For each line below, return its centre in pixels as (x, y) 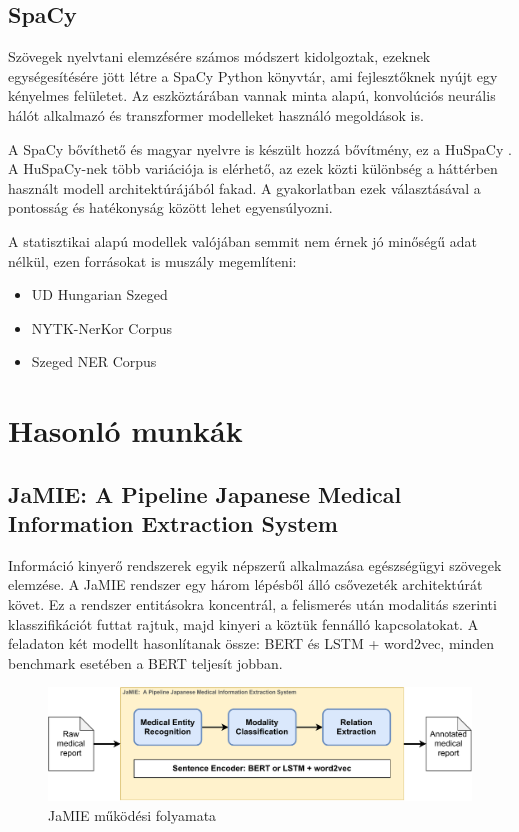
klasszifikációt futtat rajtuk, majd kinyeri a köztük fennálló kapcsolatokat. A (243, 623)
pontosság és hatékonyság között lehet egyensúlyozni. (170, 207)
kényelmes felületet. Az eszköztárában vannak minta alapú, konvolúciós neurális (252, 95)
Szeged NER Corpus (94, 361)
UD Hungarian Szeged (99, 294)
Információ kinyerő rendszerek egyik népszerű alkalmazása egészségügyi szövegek (255, 564)
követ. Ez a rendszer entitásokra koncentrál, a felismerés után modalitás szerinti (252, 604)
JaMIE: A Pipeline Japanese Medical (205, 493)
